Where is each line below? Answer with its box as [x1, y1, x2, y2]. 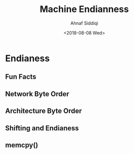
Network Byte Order [5, 89, 69, 98]
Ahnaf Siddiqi [70, 20, 99, 26]
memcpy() [5, 140, 39, 149]
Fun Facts [5, 73, 37, 81]
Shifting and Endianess [5, 124, 79, 132]
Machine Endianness [40, 4, 129, 15]
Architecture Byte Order [5, 107, 82, 115]
